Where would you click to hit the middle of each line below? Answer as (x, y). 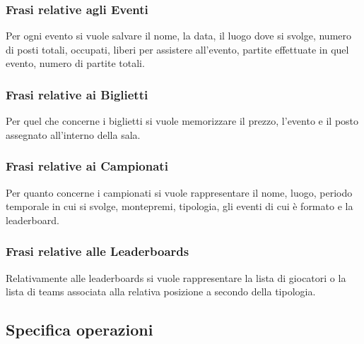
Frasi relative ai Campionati (87, 166)
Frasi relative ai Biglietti (77, 94)
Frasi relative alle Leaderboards (98, 251)
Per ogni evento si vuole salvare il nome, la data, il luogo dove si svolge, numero (179, 36)
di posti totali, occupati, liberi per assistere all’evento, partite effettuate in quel (177, 49)
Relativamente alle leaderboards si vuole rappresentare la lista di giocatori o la (176, 277)
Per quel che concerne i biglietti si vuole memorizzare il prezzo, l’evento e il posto (182, 121)
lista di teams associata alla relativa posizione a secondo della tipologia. (161, 291)
